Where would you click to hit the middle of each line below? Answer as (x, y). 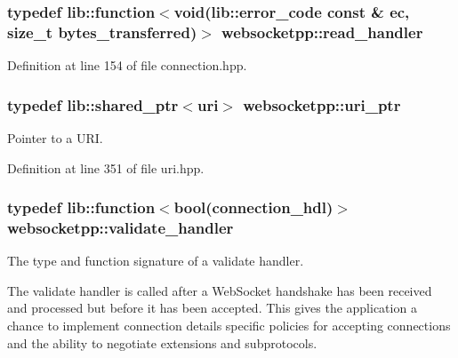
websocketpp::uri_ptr (322, 104)
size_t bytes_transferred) (102, 32)
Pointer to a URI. (55, 137)
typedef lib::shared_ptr (93, 104)
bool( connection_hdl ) (253, 207)
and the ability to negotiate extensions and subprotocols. (162, 342)
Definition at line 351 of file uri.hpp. (106, 167)
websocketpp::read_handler (322, 32)
